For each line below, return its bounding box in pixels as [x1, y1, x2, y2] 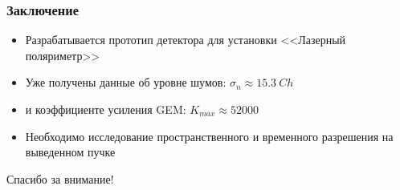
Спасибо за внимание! [6, 170, 114, 187]
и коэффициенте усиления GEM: [25, 101, 186, 117]
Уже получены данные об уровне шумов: [25, 74, 227, 91]
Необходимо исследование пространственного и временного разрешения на [25, 127, 394, 144]
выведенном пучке [25, 144, 116, 160]
